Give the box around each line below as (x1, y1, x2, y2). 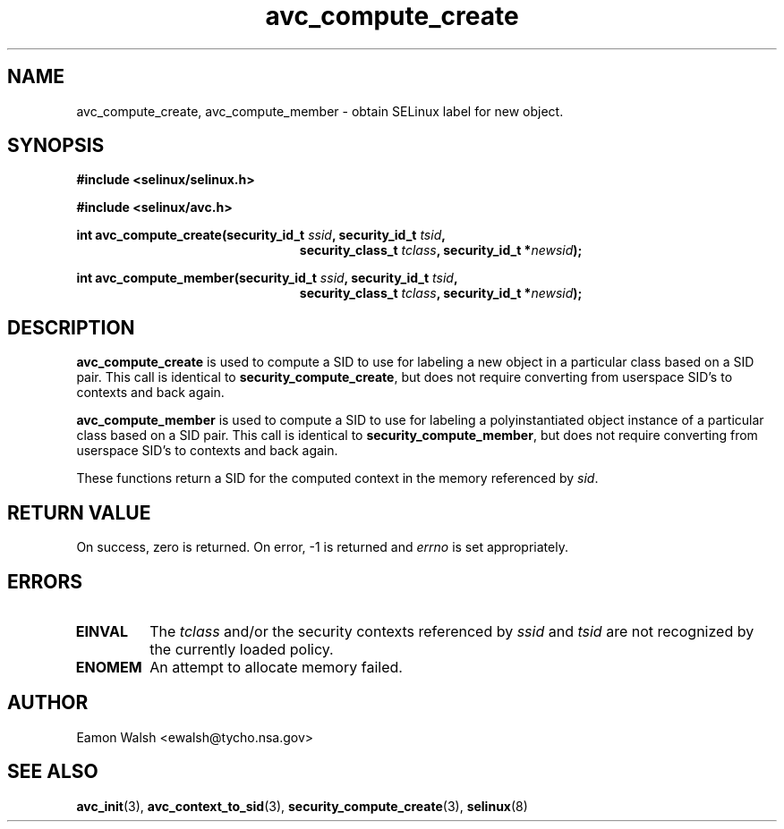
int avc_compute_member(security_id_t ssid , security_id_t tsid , (76, 270, 458, 286)
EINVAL (75, 622, 128, 640)
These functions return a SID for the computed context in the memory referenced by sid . (76, 470, 599, 486)
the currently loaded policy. (149, 639, 334, 658)
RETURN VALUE (7, 501, 151, 524)
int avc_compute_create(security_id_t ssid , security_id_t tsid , (76, 227, 446, 243)
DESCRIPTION (7, 316, 135, 339)
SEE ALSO (7, 760, 98, 783)
